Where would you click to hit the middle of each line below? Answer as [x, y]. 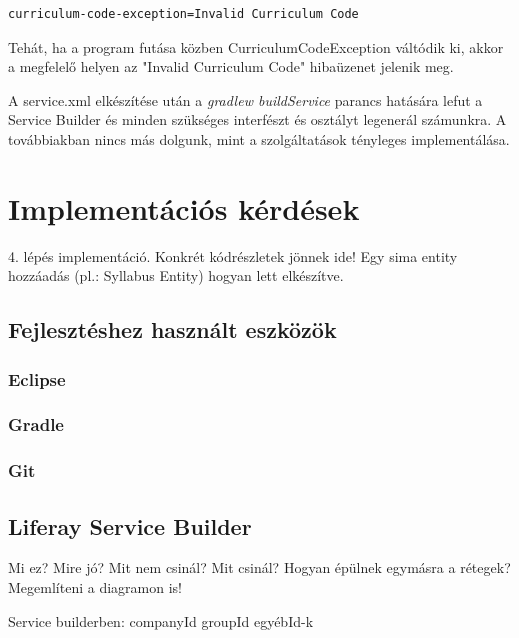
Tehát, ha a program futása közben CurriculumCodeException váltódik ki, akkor [256, 46]
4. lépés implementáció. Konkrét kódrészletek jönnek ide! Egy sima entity [233, 255]
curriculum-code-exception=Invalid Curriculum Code [183, 14]
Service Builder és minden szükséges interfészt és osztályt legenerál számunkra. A [257, 119]
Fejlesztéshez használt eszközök [172, 329]
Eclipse [37, 378]
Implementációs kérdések [184, 207]
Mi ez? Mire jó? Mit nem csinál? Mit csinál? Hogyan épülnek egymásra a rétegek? [259, 567]
